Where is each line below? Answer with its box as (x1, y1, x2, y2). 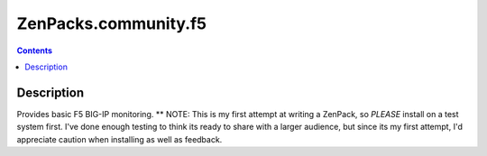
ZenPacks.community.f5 (16, 14, 207, 33)
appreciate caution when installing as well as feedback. (16, 133, 223, 144)
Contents (16, 45, 53, 56)
